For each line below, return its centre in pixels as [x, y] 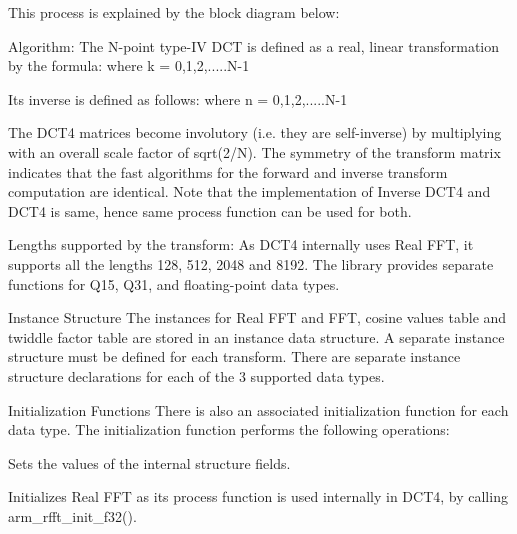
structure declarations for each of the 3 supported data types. [196, 375]
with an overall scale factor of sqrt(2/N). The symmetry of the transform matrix [254, 151]
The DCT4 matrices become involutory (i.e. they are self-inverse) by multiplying [255, 132]
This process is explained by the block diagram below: [174, 12]
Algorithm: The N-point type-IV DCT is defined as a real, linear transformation [254, 45]
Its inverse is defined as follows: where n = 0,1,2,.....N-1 [178, 98]
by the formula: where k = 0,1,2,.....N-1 [129, 65]
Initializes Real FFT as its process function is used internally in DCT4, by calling [258, 496]
